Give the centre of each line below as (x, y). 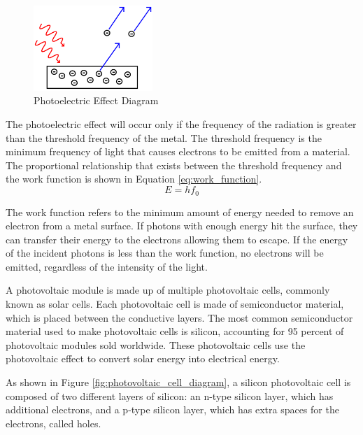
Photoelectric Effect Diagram (96, 100)
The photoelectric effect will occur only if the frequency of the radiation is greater (181, 124)
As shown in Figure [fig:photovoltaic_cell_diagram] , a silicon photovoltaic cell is (178, 382)
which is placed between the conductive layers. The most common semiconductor (179, 317)
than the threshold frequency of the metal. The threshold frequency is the (164, 137)
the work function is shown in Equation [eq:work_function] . (134, 179)
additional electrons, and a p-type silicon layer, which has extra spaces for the (172, 409)
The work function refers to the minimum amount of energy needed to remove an (180, 212)
